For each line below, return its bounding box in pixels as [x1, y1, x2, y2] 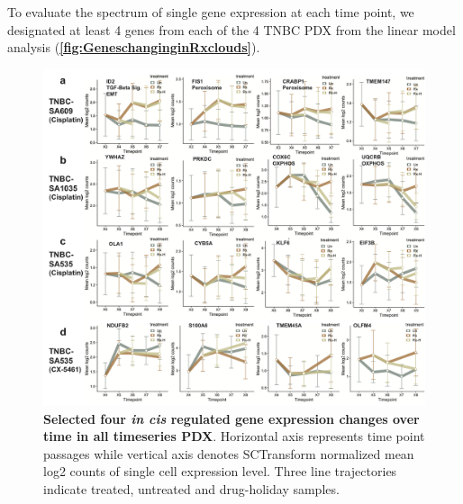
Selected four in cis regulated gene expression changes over [43, 409, 420, 427]
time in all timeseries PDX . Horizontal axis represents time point [43, 427, 425, 445]
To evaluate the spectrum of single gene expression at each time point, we [7, 3, 414, 21]
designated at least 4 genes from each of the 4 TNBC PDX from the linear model [7, 20, 456, 39]
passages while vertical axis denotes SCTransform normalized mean [43, 444, 414, 463]
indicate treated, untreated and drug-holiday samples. [43, 480, 340, 499]
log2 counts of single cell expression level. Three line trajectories [43, 462, 397, 481]
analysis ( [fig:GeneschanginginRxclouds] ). [7, 38, 260, 57]
